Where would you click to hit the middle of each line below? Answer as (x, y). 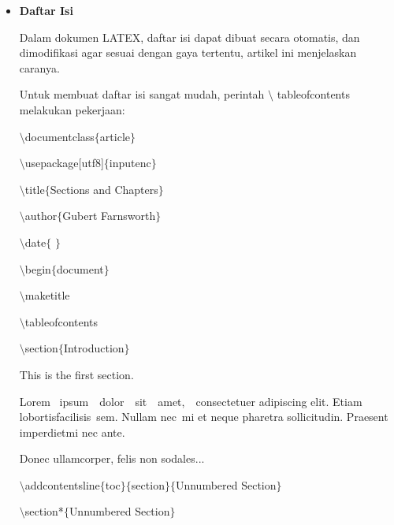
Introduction (94, 348)
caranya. (39, 67)
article (115, 136)
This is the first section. (76, 374)
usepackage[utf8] (64, 163)
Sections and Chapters (104, 189)
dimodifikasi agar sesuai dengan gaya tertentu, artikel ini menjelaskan (188, 52)
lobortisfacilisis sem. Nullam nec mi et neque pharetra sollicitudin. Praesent (204, 417)
